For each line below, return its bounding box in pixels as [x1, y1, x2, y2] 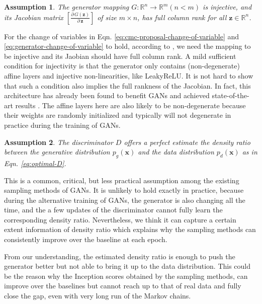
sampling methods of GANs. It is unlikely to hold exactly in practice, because [4, 185, 244, 195]
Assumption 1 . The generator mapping [4, 2, 129, 12]
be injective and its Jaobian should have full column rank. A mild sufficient [4, 50, 236, 61]
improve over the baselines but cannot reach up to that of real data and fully [4, 280, 241, 291]
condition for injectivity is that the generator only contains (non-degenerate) [4, 60, 240, 71]
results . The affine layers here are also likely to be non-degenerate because [15, 100, 246, 110]
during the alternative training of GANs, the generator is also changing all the [4, 194, 245, 205]
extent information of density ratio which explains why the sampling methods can [4, 224, 256, 235]
